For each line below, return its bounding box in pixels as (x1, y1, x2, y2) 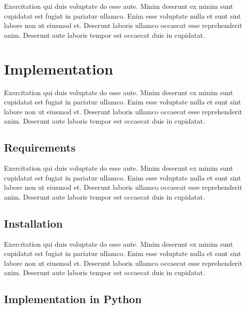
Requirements (4, 140, 75, 155)
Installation (4, 215, 63, 231)
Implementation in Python (4, 291, 142, 307)
